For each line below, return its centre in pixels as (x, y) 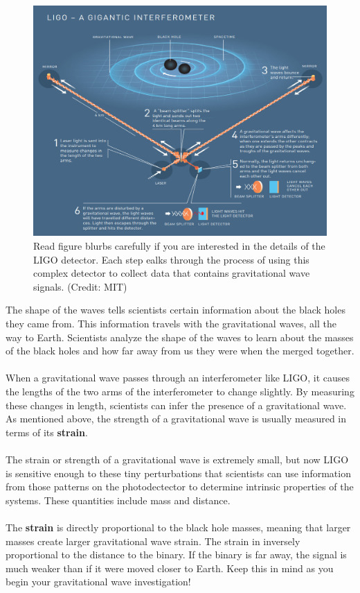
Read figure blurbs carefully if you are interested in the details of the (179, 246)
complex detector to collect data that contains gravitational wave (172, 273)
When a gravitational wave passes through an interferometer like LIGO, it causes (178, 378)
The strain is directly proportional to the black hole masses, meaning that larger (178, 527)
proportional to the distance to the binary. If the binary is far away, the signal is (176, 555)
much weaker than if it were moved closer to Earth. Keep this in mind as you (170, 568)
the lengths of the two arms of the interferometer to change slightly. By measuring (180, 392)
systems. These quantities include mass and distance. (118, 500)
